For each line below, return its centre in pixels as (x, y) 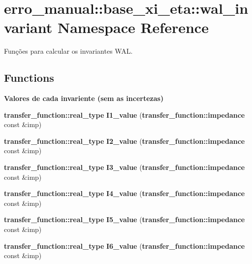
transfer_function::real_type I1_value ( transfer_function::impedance (125, 115)
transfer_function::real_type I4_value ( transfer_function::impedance (125, 193)
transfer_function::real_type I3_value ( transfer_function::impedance (125, 167)
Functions (29, 78)
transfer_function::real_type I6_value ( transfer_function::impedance (125, 246)
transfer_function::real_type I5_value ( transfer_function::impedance (125, 219)
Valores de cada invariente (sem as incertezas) (84, 98)
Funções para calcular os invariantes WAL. (68, 51)
